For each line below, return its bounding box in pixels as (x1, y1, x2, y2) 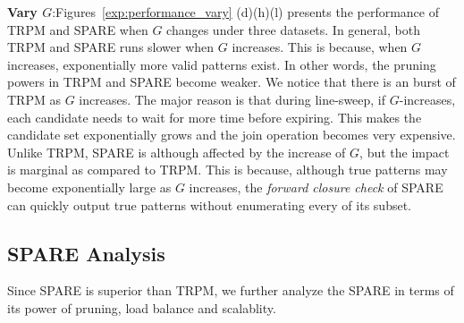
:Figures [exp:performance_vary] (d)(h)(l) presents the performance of (52, 3, 439, 21)
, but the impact (359, 142, 450, 161)
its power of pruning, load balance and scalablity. (7, 298, 276, 317)
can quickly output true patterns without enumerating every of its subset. (7, 195, 411, 214)
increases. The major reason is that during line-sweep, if (79, 89, 386, 108)
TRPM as (7, 89, 61, 108)
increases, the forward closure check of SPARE (189, 177, 443, 196)
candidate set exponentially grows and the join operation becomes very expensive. (7, 125, 456, 144)
